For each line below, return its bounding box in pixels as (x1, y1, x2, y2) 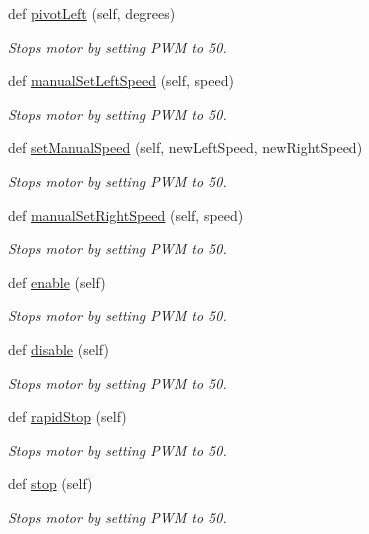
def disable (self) (8, 338, 109, 359)
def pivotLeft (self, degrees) (8, 3, 176, 23)
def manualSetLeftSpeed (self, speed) (8, 70, 234, 91)
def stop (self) (8, 473, 93, 494)
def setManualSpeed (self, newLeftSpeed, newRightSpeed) (8, 137, 363, 158)
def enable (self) (8, 271, 106, 292)
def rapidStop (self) (8, 406, 127, 427)
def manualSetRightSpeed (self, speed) (8, 204, 244, 225)
